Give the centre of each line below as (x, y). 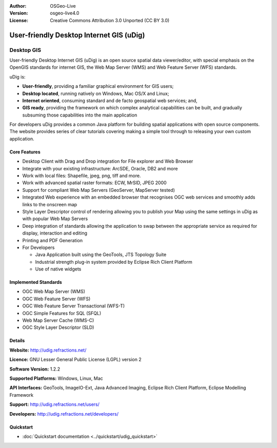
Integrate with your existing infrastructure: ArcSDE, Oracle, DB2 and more (100, 168)
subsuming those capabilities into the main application (80, 115)
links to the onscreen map (50, 204)
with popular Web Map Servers (55, 219)
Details (17, 341)
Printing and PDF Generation (53, 240)
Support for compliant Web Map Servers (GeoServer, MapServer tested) (99, 190)
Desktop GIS (25, 50)
